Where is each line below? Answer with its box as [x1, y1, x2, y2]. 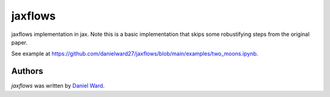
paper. [11, 38, 28, 46]
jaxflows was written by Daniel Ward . [11, 82, 105, 90]
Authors [11, 66, 43, 76]
